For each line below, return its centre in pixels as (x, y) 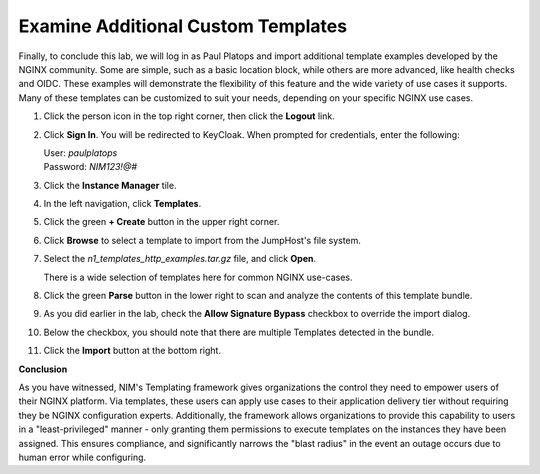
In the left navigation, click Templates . (122, 204)
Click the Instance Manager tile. (110, 185)
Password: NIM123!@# (90, 167)
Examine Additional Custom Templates (183, 26)
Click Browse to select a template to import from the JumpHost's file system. (202, 240)
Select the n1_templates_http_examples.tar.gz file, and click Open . (180, 259)
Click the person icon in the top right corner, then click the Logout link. (189, 116)
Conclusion (43, 369)
